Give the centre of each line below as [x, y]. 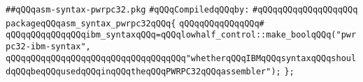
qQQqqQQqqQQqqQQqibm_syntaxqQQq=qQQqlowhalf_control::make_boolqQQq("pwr [181, 35]
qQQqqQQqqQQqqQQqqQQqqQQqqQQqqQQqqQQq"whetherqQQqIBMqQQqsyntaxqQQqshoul [181, 58]
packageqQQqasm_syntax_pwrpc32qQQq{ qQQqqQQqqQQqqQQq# [135, 23]
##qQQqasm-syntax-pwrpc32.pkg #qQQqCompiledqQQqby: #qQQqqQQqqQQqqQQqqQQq [182, 10]
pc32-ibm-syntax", [48, 46]
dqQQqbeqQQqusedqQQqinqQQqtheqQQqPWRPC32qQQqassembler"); [143, 72]
